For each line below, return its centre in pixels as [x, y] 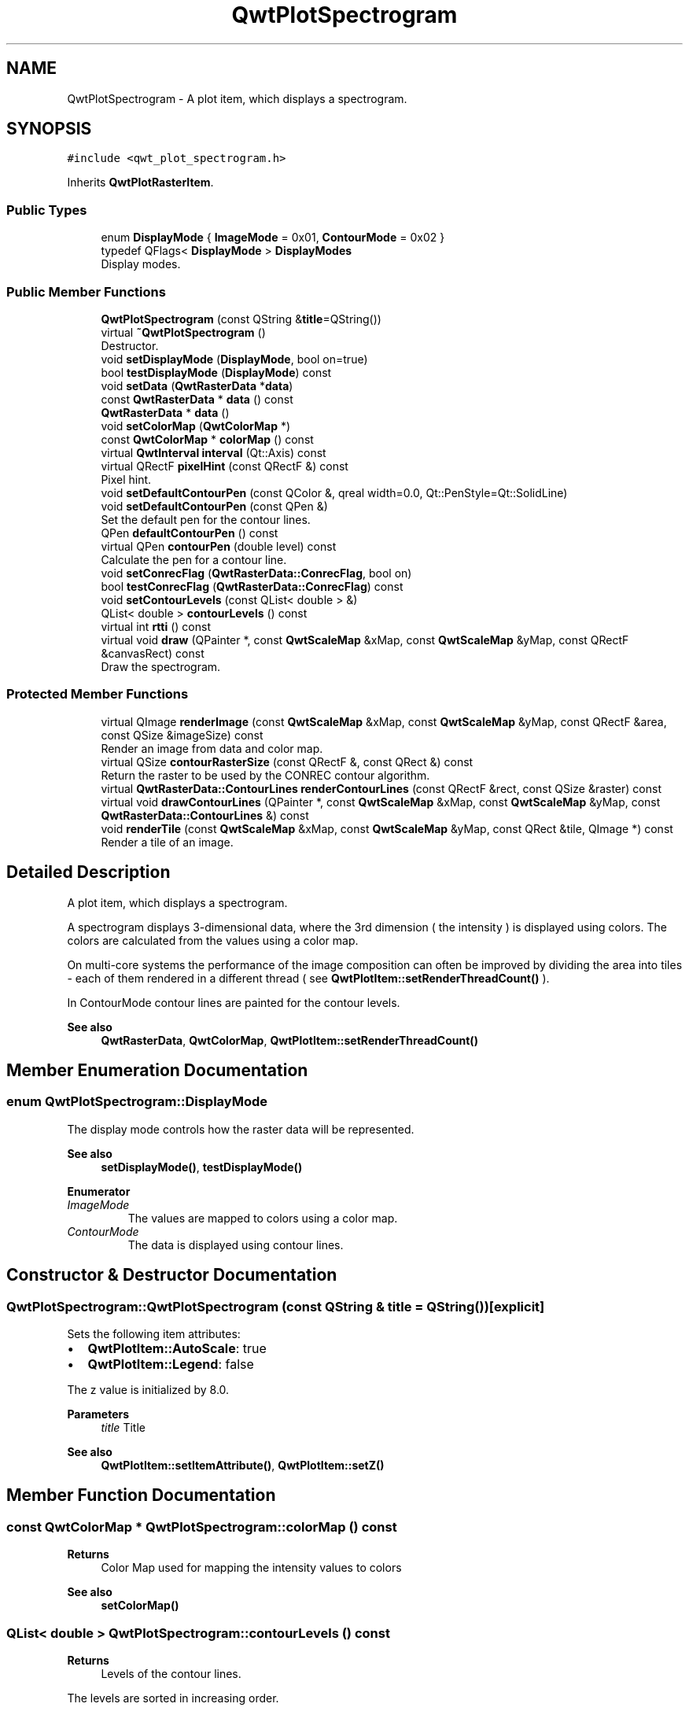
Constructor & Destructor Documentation [172, 1275]
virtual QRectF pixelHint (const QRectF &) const [225, 466]
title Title [123, 1427]
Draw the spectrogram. [161, 666]
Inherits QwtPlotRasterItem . [140, 183]
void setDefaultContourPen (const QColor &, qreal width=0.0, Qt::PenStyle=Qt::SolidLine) [334, 492]
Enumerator [99, 1191]
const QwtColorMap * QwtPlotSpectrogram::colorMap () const [202, 1527]
